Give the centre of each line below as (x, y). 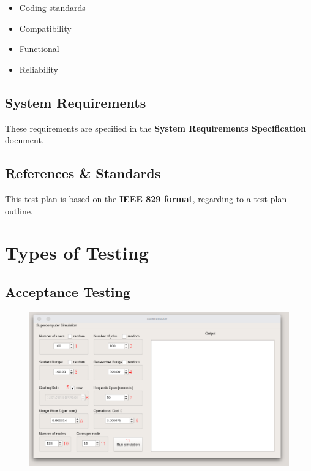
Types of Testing (77, 253)
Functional (39, 49)
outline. (19, 210)
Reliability (39, 69)
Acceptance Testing (68, 291)
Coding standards (52, 7)
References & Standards (83, 173)
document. (24, 140)
